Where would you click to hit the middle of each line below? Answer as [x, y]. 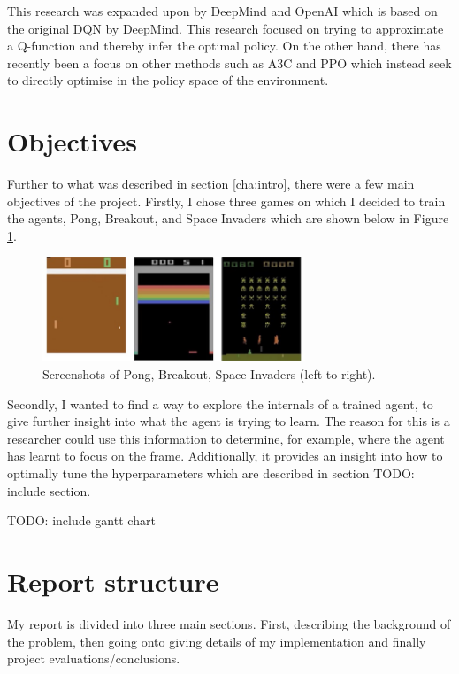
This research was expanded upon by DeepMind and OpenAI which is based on [222, 11]
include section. [49, 490]
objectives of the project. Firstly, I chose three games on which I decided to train [226, 201]
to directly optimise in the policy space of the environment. [168, 80]
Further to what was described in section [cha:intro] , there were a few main [211, 184]
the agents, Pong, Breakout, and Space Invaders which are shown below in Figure [228, 218]
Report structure [113, 581]
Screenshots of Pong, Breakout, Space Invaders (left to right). [209, 374]
